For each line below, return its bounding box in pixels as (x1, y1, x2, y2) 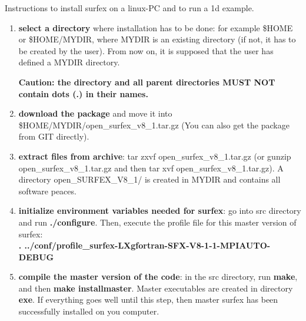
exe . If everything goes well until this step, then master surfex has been (18, 293, 278, 306)
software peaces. (18, 184, 76, 197)
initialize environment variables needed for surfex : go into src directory (18, 204, 301, 217)
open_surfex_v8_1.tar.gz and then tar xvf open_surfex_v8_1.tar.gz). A (18, 161, 284, 174)
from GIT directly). (18, 130, 89, 143)
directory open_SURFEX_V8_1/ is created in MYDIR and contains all (18, 173, 281, 186)
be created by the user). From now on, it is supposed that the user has (18, 44, 274, 57)
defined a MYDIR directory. (18, 56, 120, 68)
